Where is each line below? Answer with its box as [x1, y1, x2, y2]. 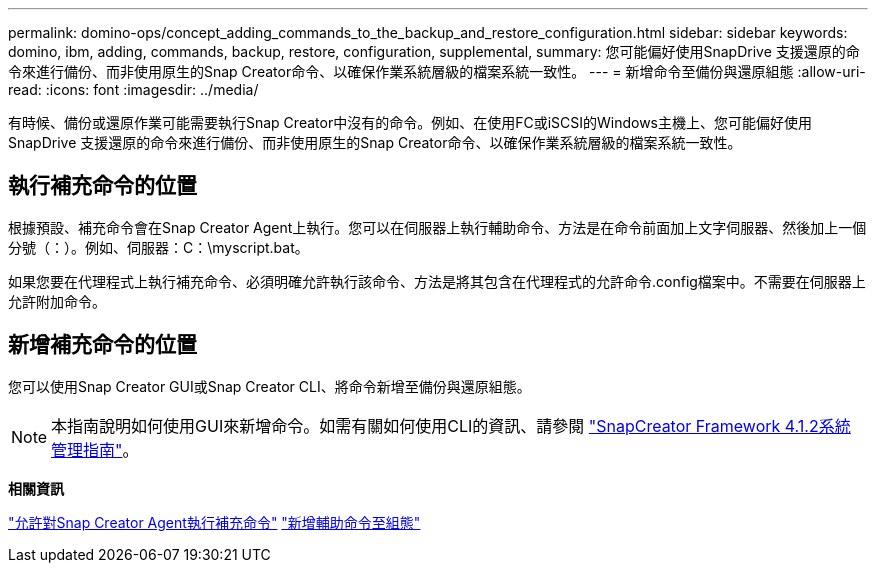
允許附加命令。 [8, 292, 106, 310]
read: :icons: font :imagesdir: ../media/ [8, 81, 259, 98]
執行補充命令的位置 [8, 173, 197, 199]
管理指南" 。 [51, 439, 139, 460]
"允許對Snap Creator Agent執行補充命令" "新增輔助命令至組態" [8, 513, 421, 531]
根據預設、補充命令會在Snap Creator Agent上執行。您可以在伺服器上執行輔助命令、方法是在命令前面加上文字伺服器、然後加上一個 [8, 218, 867, 236]
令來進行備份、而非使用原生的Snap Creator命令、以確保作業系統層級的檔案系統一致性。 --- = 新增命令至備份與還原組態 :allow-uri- [8, 63, 866, 80]
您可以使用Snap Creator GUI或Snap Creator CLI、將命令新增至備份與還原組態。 [8, 377, 531, 395]
